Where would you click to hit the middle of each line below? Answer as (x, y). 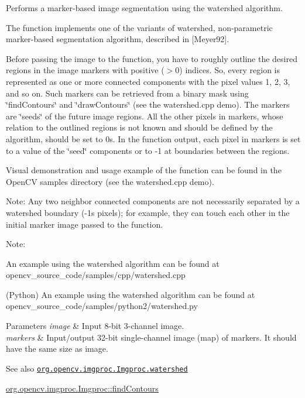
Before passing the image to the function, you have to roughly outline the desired (152, 58)
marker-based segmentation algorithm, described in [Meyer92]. (118, 39)
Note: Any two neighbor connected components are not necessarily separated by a (153, 201)
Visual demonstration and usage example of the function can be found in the (144, 170)
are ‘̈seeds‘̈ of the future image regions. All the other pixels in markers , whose (145, 116)
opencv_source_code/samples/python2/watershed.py (102, 306)
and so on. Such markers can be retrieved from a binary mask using (127, 93)
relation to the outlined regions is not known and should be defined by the (139, 127)
